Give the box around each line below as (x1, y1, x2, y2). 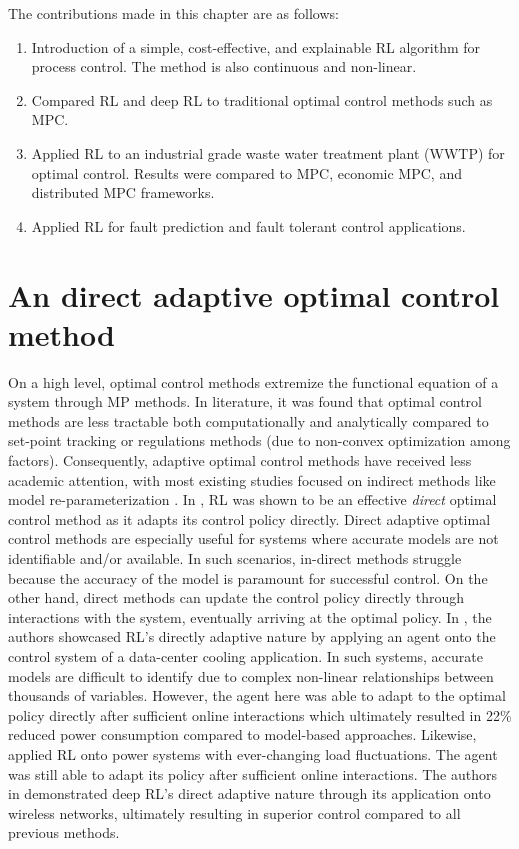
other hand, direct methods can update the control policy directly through (8, 587, 465, 608)
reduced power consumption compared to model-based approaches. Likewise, (8, 724, 477, 745)
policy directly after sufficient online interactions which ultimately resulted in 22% (8, 704, 512, 725)
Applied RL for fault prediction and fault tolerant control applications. (31, 215, 466, 236)
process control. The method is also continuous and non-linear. (31, 56, 417, 77)
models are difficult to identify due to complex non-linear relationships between (8, 665, 494, 686)
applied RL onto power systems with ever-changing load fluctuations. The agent (8, 743, 498, 764)
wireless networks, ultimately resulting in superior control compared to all (8, 802, 461, 823)
